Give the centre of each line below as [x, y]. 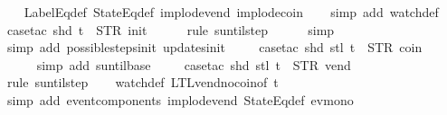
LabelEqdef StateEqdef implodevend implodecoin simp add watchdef [231, 12]
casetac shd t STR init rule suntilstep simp [171, 29]
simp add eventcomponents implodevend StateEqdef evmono [180, 99]
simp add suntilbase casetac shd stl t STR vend [194, 64]
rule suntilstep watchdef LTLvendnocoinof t [143, 82]
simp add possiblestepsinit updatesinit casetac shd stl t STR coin [214, 47]
